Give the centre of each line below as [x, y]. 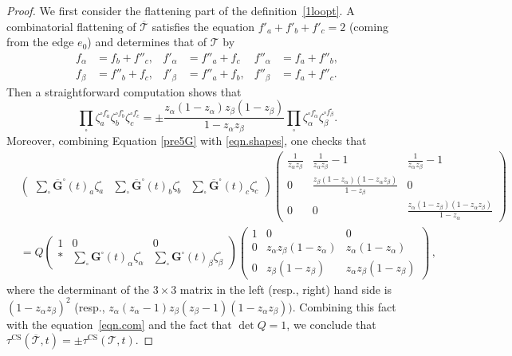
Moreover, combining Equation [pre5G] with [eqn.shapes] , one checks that [187, 140]
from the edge [40, 42]
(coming [368, 26]
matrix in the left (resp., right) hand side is [286, 289]
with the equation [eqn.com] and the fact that [119, 324]
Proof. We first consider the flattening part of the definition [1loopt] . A [181, 10]
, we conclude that [331, 324]
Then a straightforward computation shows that [124, 91]
